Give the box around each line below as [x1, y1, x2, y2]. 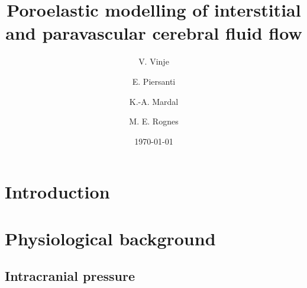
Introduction [5, 180, 110, 204]
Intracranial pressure [5, 267, 135, 285]
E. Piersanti [132, 75, 176, 87]
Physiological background [5, 226, 216, 250]
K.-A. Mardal [129, 95, 179, 107]
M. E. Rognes [129, 115, 179, 127]
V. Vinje [138, 55, 169, 68]
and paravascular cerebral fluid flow [5, 21, 302, 45]
